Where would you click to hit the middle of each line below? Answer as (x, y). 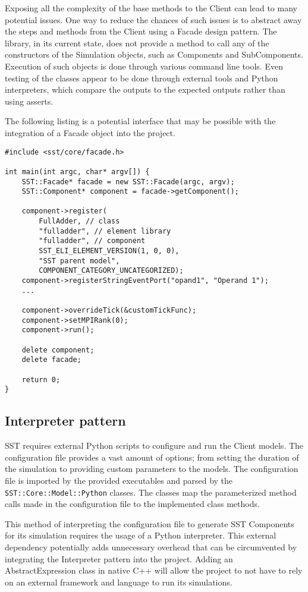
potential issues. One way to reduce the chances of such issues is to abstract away (153, 19)
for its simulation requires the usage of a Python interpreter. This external (141, 535)
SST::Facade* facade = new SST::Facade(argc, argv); (128, 182)
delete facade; (51, 360)
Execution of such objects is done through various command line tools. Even (144, 66)
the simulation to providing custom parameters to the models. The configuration (152, 469)
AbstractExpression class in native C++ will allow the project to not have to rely (154, 570)
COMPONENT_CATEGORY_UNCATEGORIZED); (111, 271)
